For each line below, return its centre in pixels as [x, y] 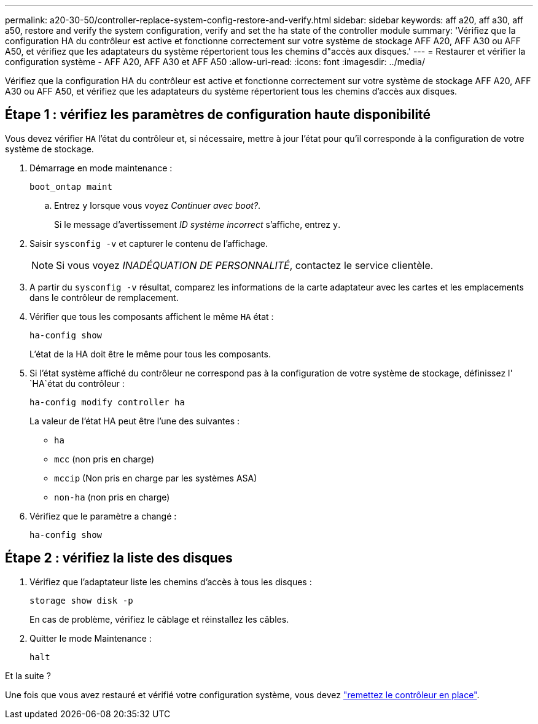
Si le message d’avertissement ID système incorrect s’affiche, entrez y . [197, 224]
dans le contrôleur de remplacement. [104, 297]
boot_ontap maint [71, 186]
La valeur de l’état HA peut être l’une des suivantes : [135, 421]
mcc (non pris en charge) [104, 459]
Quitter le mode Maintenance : [91, 638]
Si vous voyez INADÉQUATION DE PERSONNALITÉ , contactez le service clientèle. [245, 265]
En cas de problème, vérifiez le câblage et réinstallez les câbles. [159, 619]
